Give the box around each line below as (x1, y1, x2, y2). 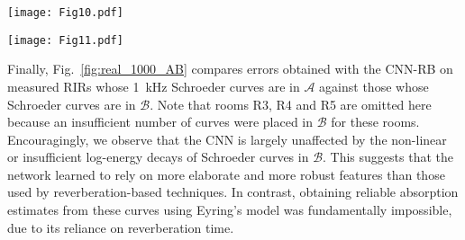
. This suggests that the (323, 147, 453, 166)
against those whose (319, 76, 429, 95)
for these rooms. (331, 112, 420, 131)
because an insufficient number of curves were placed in (7, 112, 314, 131)
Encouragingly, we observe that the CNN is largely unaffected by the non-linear (7, 129, 447, 148)
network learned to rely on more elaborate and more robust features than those (7, 164, 445, 183)
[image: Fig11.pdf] (7, 33, 123, 47)
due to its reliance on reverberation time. (7, 218, 234, 236)
